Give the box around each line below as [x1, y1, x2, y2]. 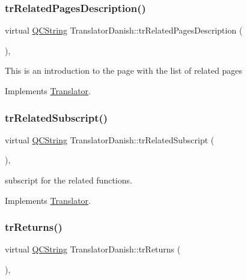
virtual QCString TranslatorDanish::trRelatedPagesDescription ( [5, 24, 243, 37]
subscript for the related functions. [5, 174, 132, 186]
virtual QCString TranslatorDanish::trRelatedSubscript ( [5, 133, 215, 146]
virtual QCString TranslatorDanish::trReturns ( [5, 243, 181, 255]
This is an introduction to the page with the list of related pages [5, 64, 243, 77]
